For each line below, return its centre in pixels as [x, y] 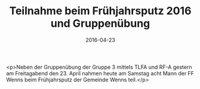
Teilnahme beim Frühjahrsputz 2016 [100, 11]
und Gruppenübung [100, 23]
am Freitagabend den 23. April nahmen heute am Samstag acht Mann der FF [100, 73]
